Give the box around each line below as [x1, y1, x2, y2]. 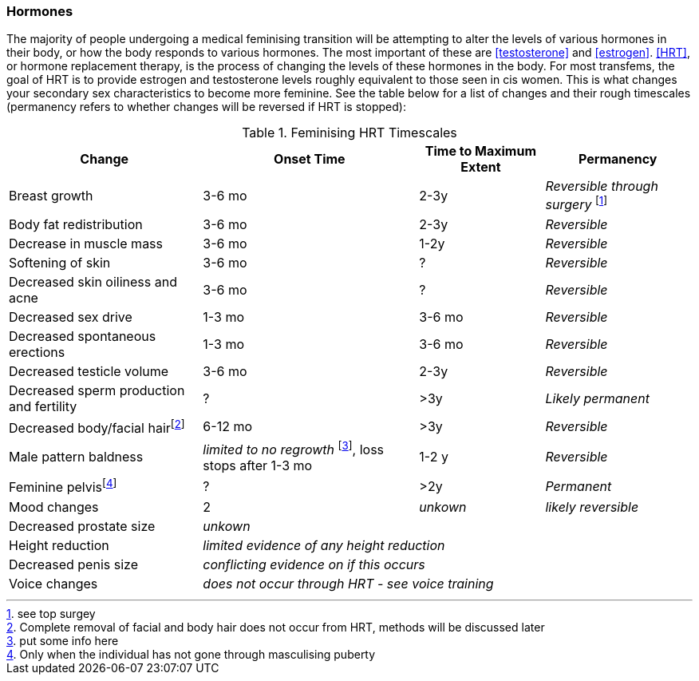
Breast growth [9, 188, 93, 204]
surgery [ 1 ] [545, 194, 608, 213]
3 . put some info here [6, 633, 119, 647]
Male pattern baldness [9, 448, 144, 465]
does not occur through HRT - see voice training [203, 575, 494, 592]
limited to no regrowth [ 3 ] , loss [203, 439, 385, 458]
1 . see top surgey [6, 606, 96, 620]
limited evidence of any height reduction [203, 536, 445, 553]
